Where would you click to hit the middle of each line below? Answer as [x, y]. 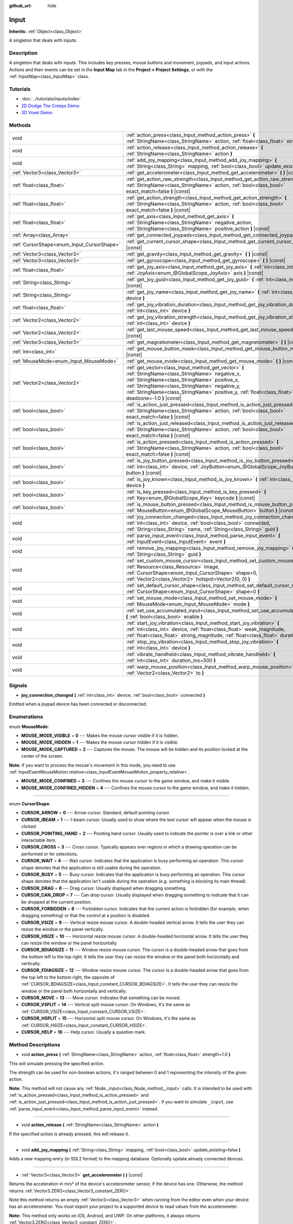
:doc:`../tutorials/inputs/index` [51, 99]
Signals [18, 685]
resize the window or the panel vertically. [63, 929]
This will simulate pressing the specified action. [57, 1063]
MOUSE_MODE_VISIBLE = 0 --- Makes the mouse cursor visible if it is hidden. [100, 735]
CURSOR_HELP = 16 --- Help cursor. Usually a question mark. [84, 1032]
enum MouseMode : [29, 727]
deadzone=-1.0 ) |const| [154, 398]
